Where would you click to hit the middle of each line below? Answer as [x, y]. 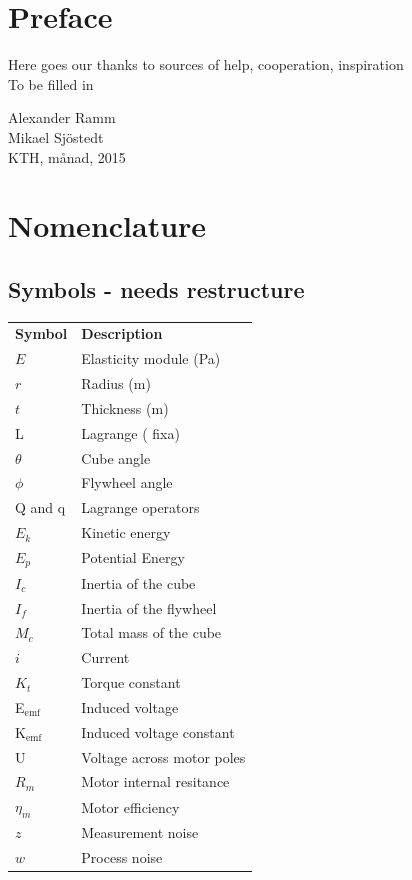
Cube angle [116, 457]
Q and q [40, 507]
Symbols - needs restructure [156, 288]
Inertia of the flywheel [149, 607]
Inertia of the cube [138, 582]
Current [105, 657]
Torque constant [131, 682]
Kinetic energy [126, 532]
